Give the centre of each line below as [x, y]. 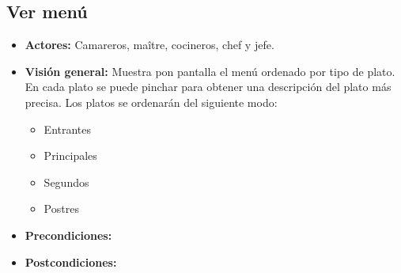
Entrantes [68, 129]
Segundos [66, 182]
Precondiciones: [68, 235]
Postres [61, 209]
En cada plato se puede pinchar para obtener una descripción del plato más [208, 87]
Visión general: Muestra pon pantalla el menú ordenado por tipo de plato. [210, 71]
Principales [70, 155]
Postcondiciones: [71, 262]
